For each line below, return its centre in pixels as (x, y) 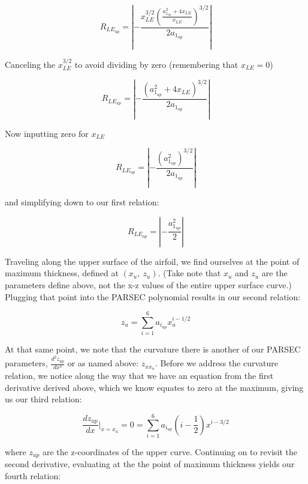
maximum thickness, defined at (62, 273)
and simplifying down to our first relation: (82, 202)
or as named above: (103, 363)
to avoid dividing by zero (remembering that (156, 64)
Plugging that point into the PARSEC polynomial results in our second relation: (153, 296)
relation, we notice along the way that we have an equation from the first (139, 375)
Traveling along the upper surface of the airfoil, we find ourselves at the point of (152, 261)
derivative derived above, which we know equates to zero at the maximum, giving (154, 387)
